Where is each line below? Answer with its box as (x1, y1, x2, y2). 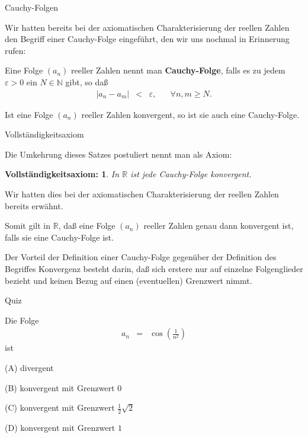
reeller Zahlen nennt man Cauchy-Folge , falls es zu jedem (71, 64, 285, 76)
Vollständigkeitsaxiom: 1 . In (5, 168, 120, 180)
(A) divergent (5, 361, 54, 373)
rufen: (5, 44, 26, 56)
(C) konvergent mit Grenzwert (5, 401, 115, 414)
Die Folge (5, 314, 39, 326)
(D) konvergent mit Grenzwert (5, 421, 115, 433)
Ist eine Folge (5, 108, 53, 120)
